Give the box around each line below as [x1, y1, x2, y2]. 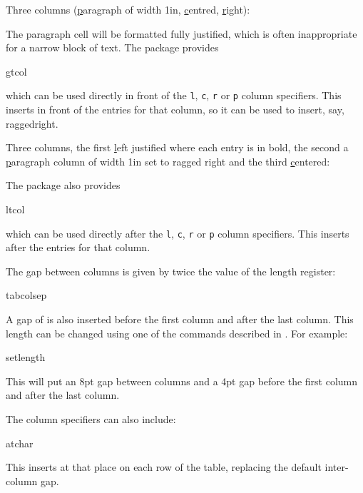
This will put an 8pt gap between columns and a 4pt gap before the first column [6, 373, 358, 388]
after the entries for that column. [6, 240, 150, 255]
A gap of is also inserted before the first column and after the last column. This [6, 312, 354, 327]
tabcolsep [6, 288, 47, 303]
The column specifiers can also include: [6, 412, 176, 426]
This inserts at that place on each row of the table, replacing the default [6, 459, 322, 474]
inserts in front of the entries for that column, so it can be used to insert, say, [6, 102, 344, 117]
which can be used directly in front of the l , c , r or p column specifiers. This [6, 88, 342, 103]
